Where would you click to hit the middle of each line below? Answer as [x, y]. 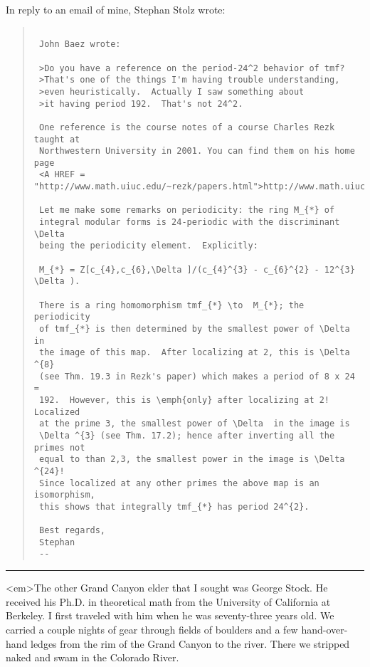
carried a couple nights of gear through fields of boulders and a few [152, 629]
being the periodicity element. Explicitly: [148, 246]
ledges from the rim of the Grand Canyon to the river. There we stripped [190, 643]
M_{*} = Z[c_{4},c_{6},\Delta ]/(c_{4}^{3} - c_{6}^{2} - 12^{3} [197, 269]
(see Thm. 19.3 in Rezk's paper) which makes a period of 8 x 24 [197, 376]
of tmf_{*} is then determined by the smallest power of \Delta [194, 329]
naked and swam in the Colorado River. [92, 657]
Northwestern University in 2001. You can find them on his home [197, 151]
